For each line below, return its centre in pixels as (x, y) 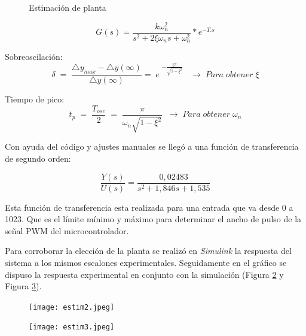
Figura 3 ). (23, 286)
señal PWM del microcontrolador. (67, 230)
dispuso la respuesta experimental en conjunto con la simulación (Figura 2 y (144, 274)
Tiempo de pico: (35, 99)
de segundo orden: (38, 158)
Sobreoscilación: (34, 57)
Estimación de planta (68, 7)
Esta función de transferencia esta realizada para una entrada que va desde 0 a (149, 207)
